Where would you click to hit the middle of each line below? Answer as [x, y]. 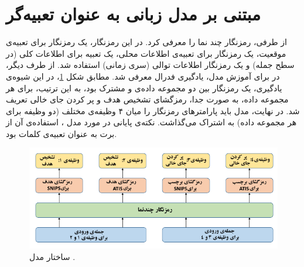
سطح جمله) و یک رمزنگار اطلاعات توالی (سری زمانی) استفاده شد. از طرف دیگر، [150, 65]
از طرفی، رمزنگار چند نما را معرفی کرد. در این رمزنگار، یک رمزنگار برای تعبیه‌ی [146, 42]
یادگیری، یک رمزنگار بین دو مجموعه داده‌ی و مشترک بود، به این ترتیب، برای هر [144, 88]
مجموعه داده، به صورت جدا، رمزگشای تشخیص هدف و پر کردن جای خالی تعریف [147, 99]
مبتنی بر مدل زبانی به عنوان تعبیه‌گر [134, 14]
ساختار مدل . [52, 256]
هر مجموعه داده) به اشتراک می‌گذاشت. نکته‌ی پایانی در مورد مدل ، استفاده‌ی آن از [151, 122]
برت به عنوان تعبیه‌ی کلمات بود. [62, 133]
